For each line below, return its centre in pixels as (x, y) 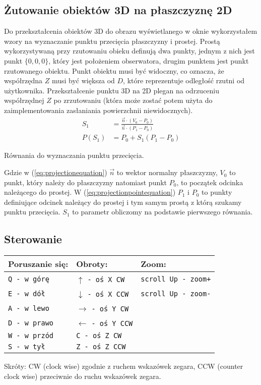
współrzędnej (24, 100)
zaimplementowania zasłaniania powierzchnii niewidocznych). (99, 110)
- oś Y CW (110, 309)
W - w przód (31, 336)
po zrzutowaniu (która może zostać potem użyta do (133, 100)
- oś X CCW (108, 294)
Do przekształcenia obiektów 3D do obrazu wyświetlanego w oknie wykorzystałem (131, 31)
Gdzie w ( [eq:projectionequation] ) (56, 172)
